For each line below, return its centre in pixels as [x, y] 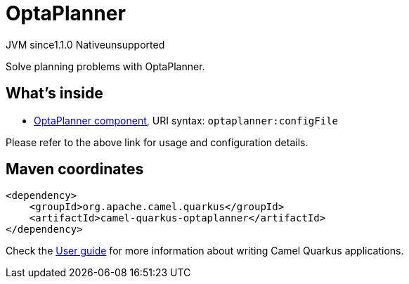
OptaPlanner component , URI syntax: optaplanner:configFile [186, 120]
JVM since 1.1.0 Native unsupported [85, 44]
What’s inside [54, 93]
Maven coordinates [75, 169]
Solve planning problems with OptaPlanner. [105, 66]
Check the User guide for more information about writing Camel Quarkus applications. [205, 251]
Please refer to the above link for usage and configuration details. [157, 142]
